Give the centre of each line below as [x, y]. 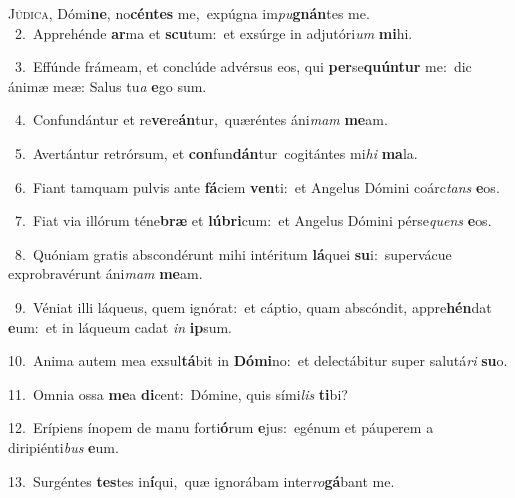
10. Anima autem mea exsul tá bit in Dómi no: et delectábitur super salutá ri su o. [258, 360]
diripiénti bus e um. [63, 446]
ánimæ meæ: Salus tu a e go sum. [107, 85]
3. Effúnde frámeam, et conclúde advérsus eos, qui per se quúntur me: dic [243, 66]
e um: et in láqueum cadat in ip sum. [120, 326]
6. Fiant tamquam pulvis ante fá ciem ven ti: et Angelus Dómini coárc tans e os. [257, 186]
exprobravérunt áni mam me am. [105, 273]
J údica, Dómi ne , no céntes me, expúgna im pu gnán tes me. [189, 13]
